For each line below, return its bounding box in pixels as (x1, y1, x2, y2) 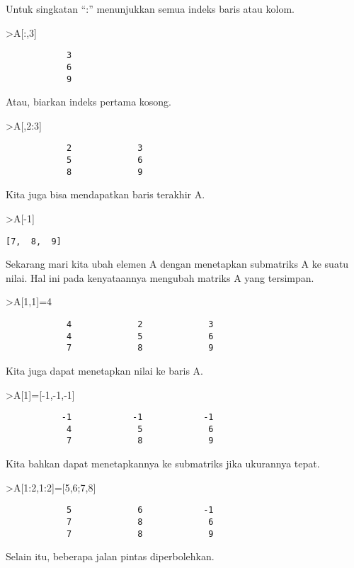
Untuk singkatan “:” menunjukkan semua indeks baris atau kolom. (6, 1, 295, 16)
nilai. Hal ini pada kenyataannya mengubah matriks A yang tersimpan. (6, 270, 314, 285)
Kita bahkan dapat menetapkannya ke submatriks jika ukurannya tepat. (6, 456, 320, 471)
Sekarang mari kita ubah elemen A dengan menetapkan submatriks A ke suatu (6, 256, 349, 271)
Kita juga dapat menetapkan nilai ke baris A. (6, 363, 203, 377)
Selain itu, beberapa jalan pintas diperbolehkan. (6, 549, 215, 564)
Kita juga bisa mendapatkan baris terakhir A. (6, 187, 205, 202)
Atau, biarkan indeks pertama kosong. (6, 94, 171, 109)
